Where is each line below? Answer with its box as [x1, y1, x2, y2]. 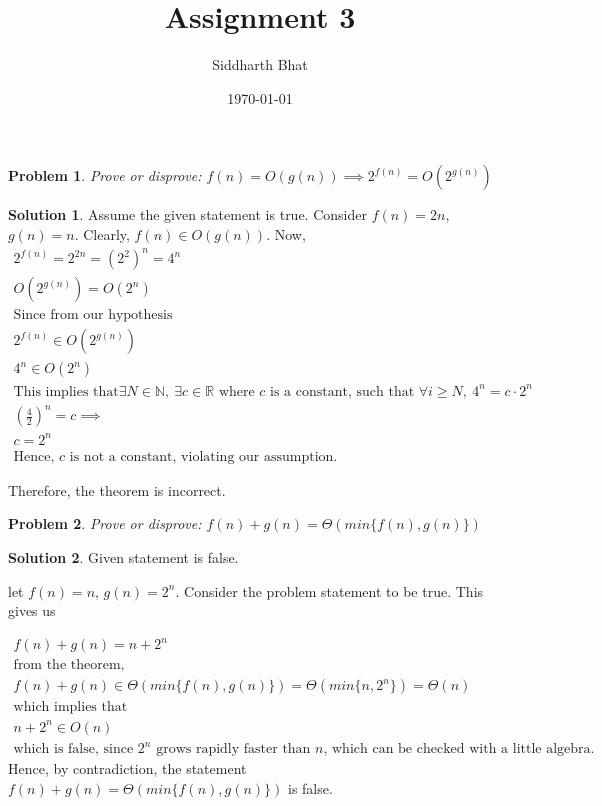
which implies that [13, 700, 128, 715]
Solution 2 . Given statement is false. [8, 546, 239, 567]
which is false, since [13, 742, 134, 757]
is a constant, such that [270, 384, 415, 399]
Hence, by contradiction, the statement [8, 758, 247, 779]
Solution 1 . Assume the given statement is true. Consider [8, 204, 367, 225]
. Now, [266, 223, 306, 244]
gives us [8, 600, 56, 621]
